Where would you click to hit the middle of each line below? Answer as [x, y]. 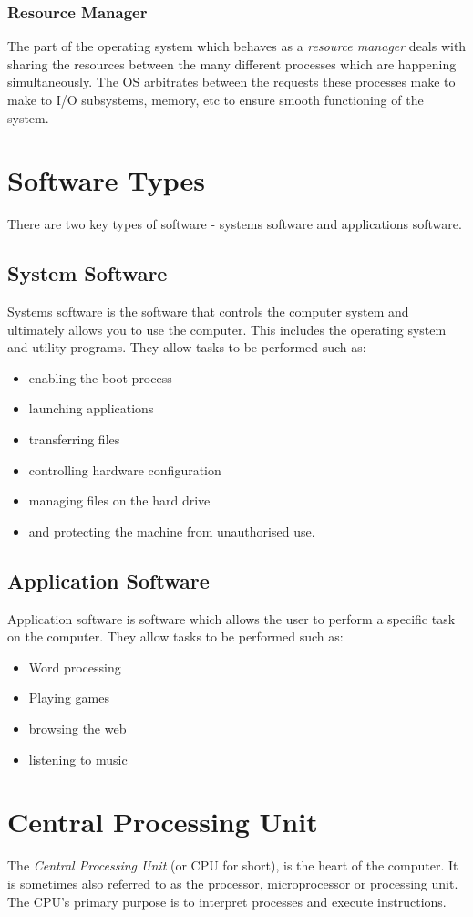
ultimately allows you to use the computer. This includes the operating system [227, 329]
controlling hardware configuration [125, 469]
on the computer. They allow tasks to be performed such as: [175, 636]
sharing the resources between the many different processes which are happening [232, 63]
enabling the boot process [100, 377]
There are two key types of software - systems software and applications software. [235, 224]
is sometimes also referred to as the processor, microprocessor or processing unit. [233, 883]
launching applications [91, 408]
